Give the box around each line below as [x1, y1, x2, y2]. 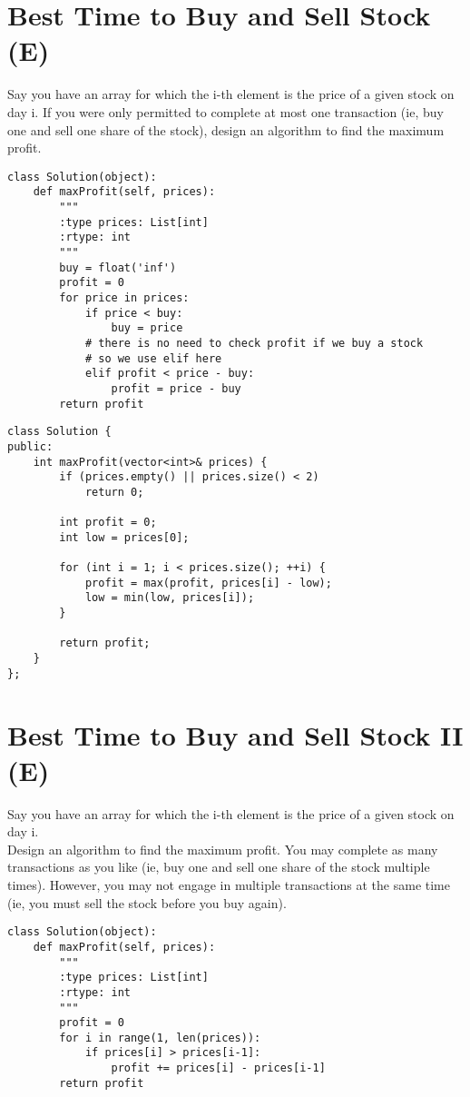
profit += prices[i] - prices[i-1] [111, 1062, 326, 1075]
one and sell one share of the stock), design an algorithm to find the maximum [7, 120, 445, 139]
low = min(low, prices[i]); [84, 591, 255, 605]
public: [7, 440, 54, 453]
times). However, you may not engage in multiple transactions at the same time [7, 875, 450, 894]
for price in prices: [59, 291, 190, 304]
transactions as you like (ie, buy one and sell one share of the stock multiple [7, 857, 430, 876]
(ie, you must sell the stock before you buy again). [7, 893, 287, 912]
